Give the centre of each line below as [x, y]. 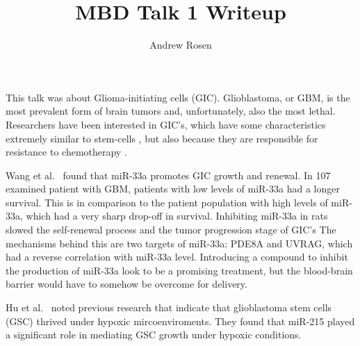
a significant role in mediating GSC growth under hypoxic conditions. [154, 335]
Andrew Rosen [181, 45]
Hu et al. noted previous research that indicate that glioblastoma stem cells [169, 307]
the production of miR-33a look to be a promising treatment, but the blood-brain [179, 270]
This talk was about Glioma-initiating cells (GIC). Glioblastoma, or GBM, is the [178, 97]
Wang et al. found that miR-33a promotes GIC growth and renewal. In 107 [168, 175]
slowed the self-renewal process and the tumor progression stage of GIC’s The [171, 230]
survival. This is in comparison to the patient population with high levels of [167, 202]
